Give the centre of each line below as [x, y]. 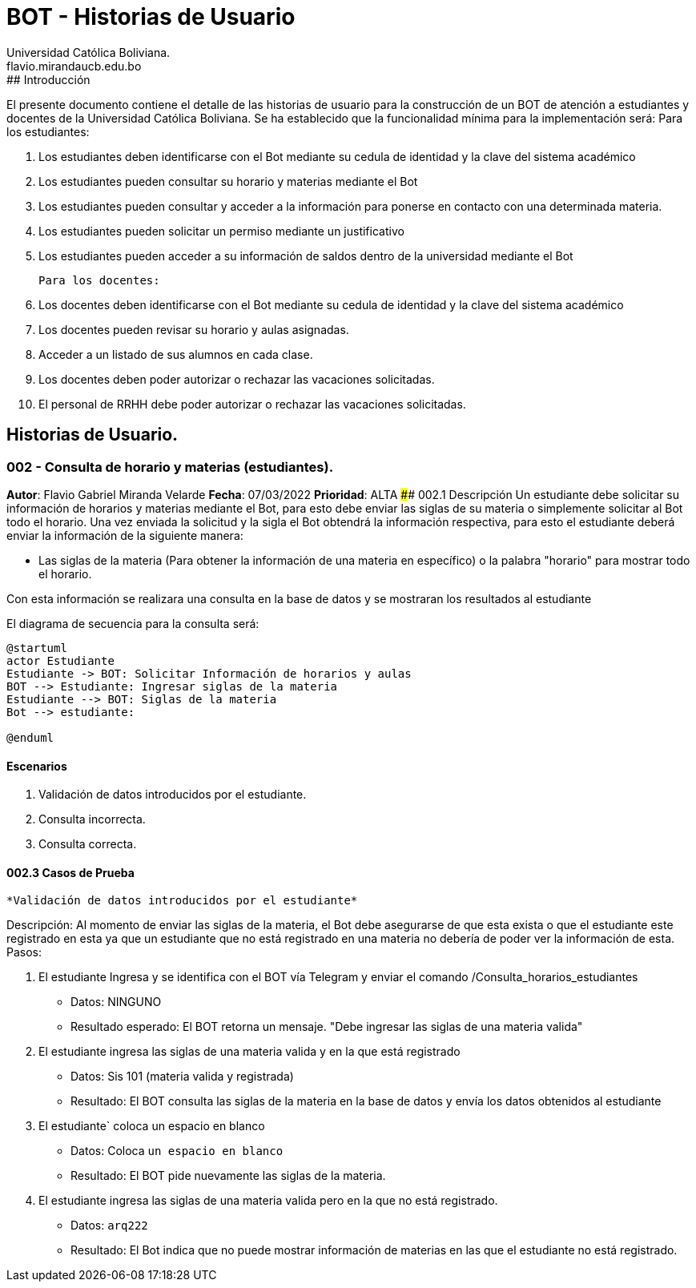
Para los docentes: [99, 280]
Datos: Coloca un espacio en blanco [177, 1151]
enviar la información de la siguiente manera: [125, 535]
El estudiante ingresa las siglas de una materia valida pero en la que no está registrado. [268, 1201]
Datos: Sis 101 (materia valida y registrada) [182, 1077]
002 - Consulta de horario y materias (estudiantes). [170, 467]
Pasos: [24, 952]
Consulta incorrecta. [92, 819]
